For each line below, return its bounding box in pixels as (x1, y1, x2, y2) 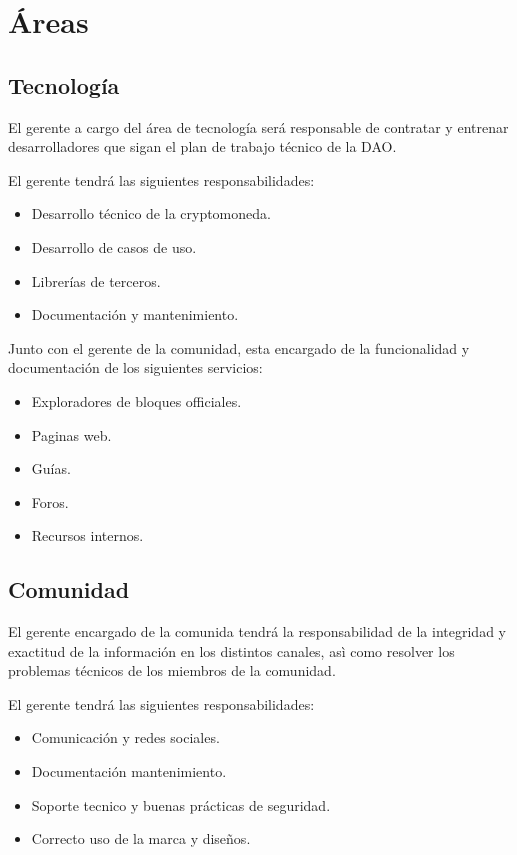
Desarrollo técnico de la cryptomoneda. (31, 203, 271, 224)
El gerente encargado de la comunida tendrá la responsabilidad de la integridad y (8, 621, 506, 642)
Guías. (31, 458, 71, 479)
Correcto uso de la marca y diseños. (31, 828, 251, 849)
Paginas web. (31, 424, 112, 445)
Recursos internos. (31, 525, 144, 546)
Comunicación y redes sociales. (31, 727, 220, 748)
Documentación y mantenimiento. (31, 304, 239, 325)
